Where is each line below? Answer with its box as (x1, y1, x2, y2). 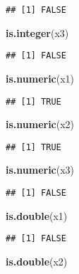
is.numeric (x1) (6, 70, 75, 85)
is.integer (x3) (6, 25, 69, 40)
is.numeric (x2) (6, 117, 75, 132)
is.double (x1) (6, 208, 68, 223)
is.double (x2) (6, 253, 68, 268)
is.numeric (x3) (6, 162, 75, 177)
